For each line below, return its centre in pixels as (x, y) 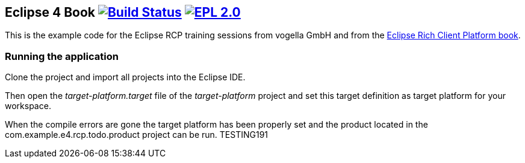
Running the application (62, 56)
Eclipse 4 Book (50, 12)
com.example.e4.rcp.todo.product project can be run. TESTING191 (137, 135)
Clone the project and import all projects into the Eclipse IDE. (125, 77)
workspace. (28, 106)
